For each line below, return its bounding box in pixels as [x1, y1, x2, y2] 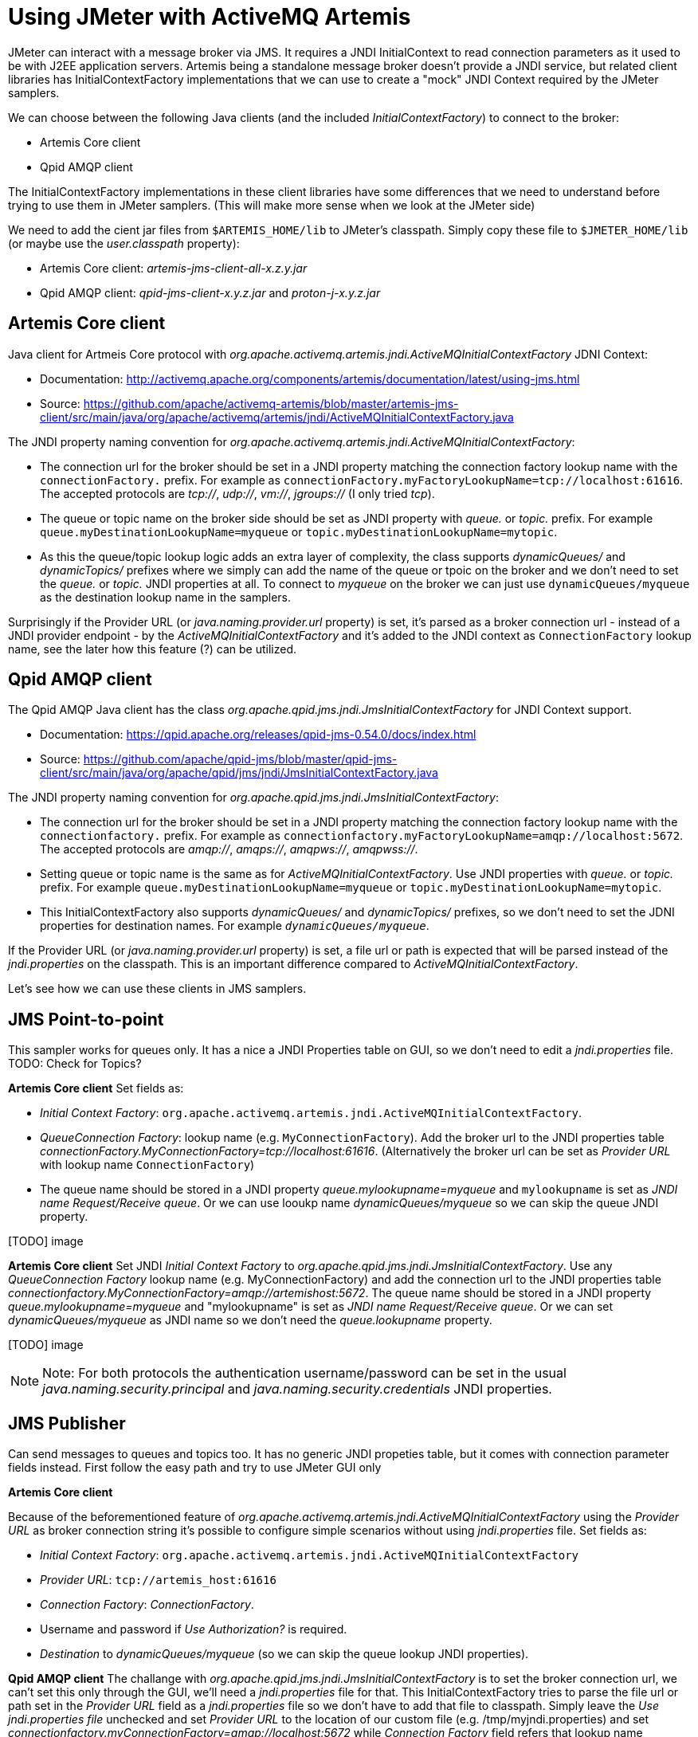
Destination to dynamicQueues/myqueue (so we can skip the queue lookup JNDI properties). [40, 1647, 529, 1661]
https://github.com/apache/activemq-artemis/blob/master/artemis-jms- [83, 396, 459, 410]
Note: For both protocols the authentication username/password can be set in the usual [42, 1365, 567, 1382]
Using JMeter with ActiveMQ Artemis [8, 3, 411, 30]
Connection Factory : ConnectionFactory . [40, 1598, 254, 1612]
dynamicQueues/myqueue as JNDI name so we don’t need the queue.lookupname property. [8, 1313, 492, 1327]
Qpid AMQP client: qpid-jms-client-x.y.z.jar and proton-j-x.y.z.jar [40, 285, 381, 300]
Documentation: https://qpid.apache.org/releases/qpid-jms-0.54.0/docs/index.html [40, 727, 476, 742]
